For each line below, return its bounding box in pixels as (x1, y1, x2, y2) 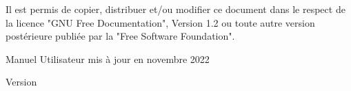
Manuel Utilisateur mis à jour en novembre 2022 (6, 51, 210, 66)
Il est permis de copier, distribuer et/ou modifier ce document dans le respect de (6, 2, 345, 16)
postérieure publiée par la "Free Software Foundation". (6, 29, 235, 43)
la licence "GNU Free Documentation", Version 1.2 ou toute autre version (6, 15, 315, 29)
